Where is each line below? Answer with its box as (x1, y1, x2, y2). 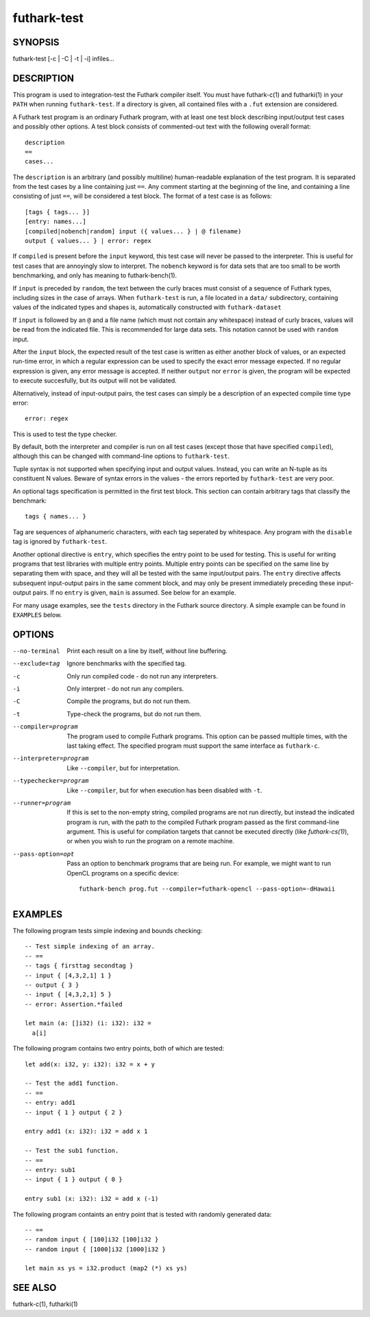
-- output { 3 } (25, 981, 79, 989)
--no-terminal (12, 647, 60, 655)
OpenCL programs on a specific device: (66, 869, 180, 877)
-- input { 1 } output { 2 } (25, 1108, 123, 1116)
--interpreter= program (12, 755, 89, 762)
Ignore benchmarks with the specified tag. (66, 659, 186, 667)
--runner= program (12, 799, 71, 807)
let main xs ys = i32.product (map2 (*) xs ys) (25, 1264, 188, 1272)
